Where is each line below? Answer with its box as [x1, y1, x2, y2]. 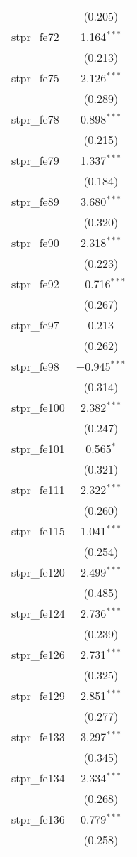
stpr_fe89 [11, 193, 59, 209]
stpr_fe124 [11, 605, 65, 621]
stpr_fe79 [11, 152, 59, 168]
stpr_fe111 [11, 481, 65, 498]
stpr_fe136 [11, 811, 65, 827]
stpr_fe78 [11, 111, 59, 127]
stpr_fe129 [11, 687, 65, 704]
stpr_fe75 [11, 70, 59, 86]
